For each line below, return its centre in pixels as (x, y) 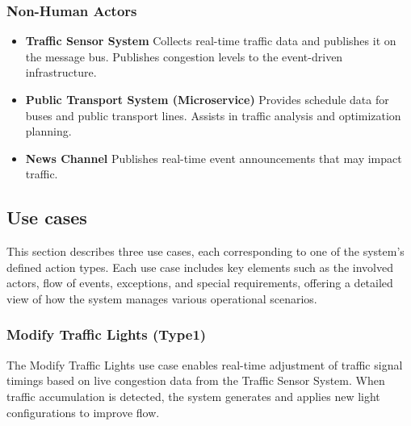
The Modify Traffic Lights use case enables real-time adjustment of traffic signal (205, 364)
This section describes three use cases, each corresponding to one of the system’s (205, 251)
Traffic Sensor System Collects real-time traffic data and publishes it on (211, 41)
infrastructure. (61, 72)
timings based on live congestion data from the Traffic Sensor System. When (196, 380)
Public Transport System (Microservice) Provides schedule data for (207, 99)
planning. (48, 131)
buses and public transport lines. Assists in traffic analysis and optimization (213, 115)
